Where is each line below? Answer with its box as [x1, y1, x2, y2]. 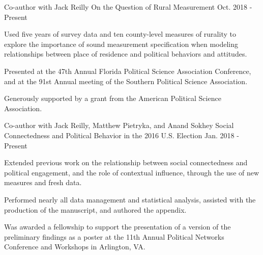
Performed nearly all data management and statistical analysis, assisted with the [4, 194, 256, 205]
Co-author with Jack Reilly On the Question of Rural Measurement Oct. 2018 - [4, 2, 252, 12]
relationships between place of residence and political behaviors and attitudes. [4, 48, 247, 59]
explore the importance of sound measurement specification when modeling [4, 38, 239, 49]
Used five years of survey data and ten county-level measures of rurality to [4, 29, 236, 39]
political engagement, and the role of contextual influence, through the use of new [4, 167, 259, 177]
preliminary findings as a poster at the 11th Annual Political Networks [4, 231, 224, 242]
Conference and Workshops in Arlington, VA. [4, 241, 145, 252]
